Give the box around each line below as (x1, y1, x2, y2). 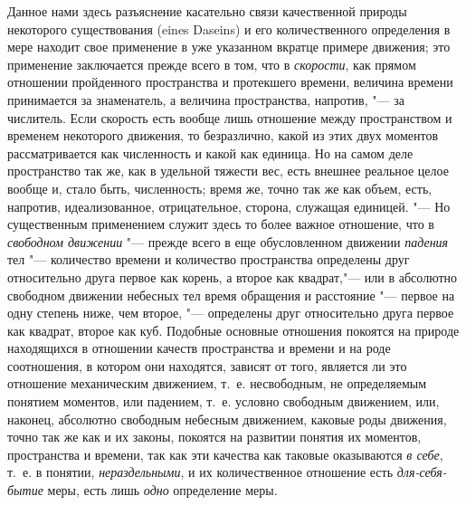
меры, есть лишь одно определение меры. (47, 481, 278, 500)
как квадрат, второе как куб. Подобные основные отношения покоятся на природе (7, 320, 460, 339)
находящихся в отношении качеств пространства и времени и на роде (7, 338, 391, 357)
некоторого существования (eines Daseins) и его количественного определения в (7, 19, 451, 38)
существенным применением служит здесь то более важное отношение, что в (7, 214, 434, 233)
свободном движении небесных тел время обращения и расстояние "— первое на (7, 285, 455, 304)
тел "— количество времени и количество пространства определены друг (7, 250, 410, 269)
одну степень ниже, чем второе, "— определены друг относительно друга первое (7, 303, 454, 322)
